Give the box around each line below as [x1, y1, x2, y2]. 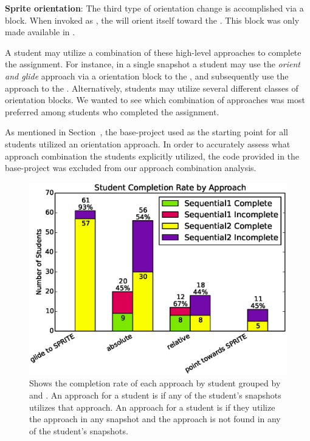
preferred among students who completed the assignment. [5, 105, 219, 118]
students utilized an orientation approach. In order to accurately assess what [5, 137, 291, 150]
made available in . [5, 25, 75, 38]
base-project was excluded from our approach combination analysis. [5, 161, 257, 174]
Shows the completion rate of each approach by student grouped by [29, 377, 281, 389]
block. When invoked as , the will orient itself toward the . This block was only [5, 13, 300, 26]
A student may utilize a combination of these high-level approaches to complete [5, 45, 301, 58]
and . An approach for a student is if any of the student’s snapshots [29, 389, 281, 402]
